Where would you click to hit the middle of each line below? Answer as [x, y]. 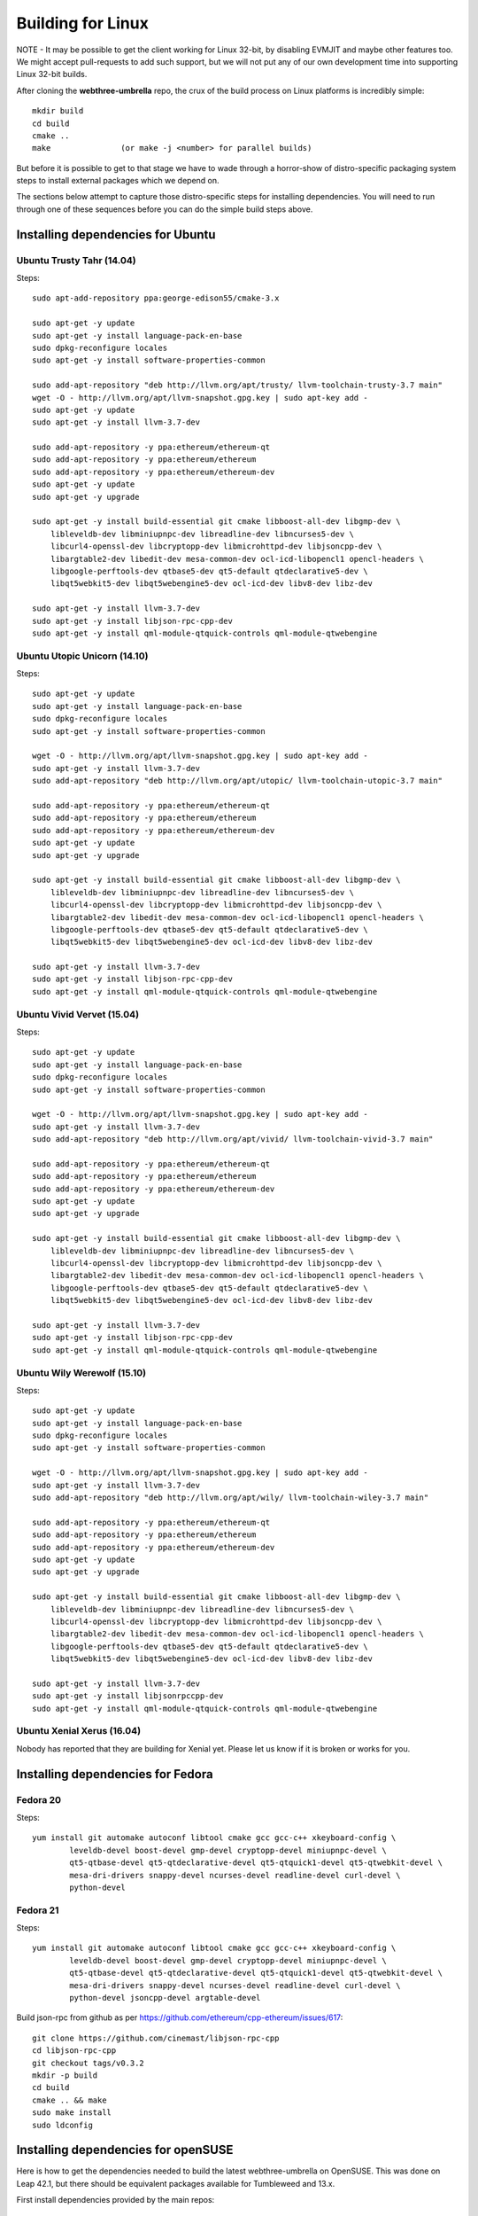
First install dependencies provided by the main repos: [116, 2200]
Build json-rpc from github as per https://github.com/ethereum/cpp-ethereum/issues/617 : [180, 2017]
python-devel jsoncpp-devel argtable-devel [165, 1998]
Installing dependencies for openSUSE [125, 2150]
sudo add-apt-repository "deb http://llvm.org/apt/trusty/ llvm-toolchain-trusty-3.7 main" [237, 385]
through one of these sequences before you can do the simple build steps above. [165, 209]
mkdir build [58, 111]
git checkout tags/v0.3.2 [89, 2063]
